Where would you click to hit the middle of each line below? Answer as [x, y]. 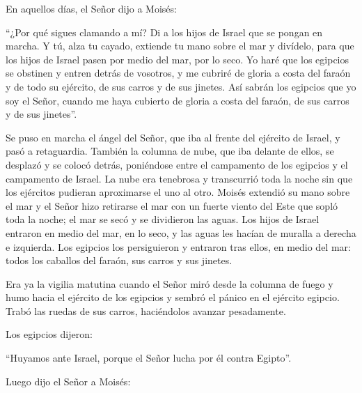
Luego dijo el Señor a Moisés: [68, 381]
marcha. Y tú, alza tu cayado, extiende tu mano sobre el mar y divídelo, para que [180, 46]
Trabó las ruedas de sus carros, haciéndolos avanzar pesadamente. [146, 310]
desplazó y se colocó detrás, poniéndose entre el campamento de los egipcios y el [177, 164]
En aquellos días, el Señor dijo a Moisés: [91, 8]
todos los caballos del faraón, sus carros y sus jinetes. [119, 260]
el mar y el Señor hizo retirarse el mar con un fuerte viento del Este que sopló [172, 205]
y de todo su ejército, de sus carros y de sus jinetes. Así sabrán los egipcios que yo [181, 86]
